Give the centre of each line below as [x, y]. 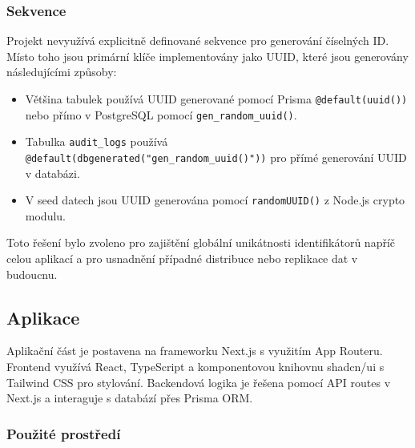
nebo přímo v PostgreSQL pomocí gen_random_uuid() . [161, 114]
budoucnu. [32, 274]
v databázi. [52, 173]
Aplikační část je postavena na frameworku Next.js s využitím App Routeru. [195, 351]
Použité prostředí [64, 433]
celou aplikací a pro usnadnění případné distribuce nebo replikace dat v [182, 258]
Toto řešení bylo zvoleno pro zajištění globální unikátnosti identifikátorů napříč [201, 242]
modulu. [45, 215]
